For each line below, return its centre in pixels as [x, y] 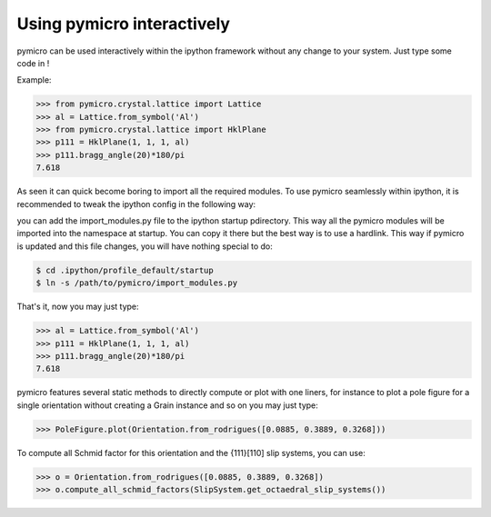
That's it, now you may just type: [78, 307]
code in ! [33, 63]
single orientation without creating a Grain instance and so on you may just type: [167, 405]
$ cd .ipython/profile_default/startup [125, 270]
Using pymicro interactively [124, 24]
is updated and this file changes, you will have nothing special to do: [145, 246]
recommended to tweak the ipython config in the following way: [136, 204]
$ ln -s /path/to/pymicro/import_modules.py [137, 283]
